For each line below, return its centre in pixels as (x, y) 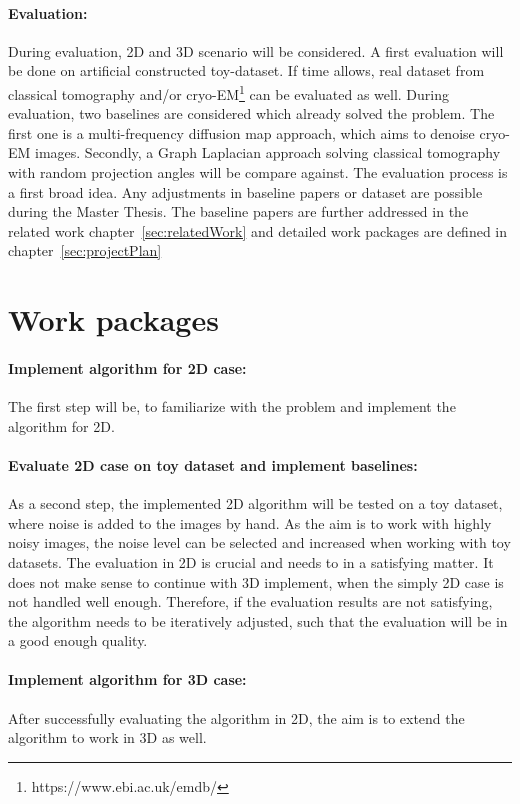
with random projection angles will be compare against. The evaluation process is (258, 172)
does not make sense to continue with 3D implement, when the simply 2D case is (256, 581)
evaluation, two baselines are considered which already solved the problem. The (251, 113)
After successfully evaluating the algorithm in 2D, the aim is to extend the (236, 717)
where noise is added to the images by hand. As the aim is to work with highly (250, 522)
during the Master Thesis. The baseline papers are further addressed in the (238, 211)
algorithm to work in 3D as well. (107, 737)
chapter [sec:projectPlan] (85, 250)
